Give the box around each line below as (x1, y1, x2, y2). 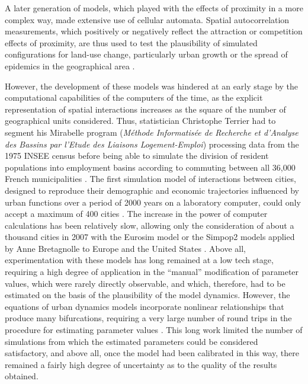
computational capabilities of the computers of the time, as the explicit (5, 91, 263, 104)
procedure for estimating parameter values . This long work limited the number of (5, 324, 303, 336)
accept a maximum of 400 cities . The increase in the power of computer (5, 207, 268, 220)
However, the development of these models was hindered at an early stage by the (5, 79, 299, 92)
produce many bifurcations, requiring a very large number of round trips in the (5, 312, 292, 324)
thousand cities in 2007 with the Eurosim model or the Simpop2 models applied (5, 231, 295, 243)
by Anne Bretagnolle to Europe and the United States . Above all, (5, 242, 246, 254)
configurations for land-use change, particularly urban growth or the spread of (5, 48, 288, 60)
